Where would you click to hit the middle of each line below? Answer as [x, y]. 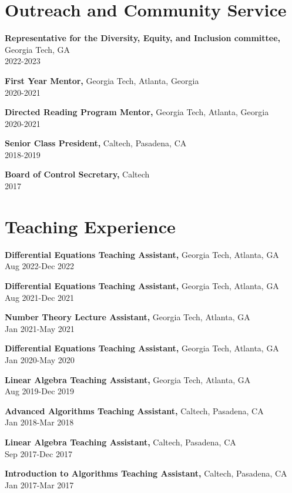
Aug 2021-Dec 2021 [40, 297]
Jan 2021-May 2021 [40, 328]
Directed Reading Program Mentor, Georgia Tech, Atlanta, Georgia [137, 112]
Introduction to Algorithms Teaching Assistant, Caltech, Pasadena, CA [146, 473]
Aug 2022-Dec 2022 [40, 266]
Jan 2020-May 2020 [40, 359]
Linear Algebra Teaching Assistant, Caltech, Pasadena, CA [120, 442]
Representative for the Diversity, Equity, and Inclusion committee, [143, 38]
